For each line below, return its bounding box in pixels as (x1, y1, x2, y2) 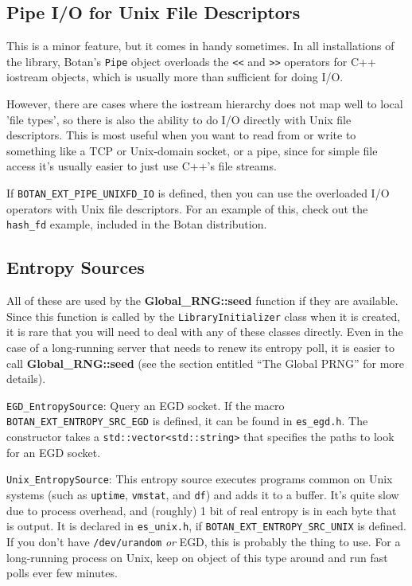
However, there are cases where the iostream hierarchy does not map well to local (6, 96, 403, 112)
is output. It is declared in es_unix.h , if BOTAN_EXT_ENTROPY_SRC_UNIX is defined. (6, 518, 406, 534)
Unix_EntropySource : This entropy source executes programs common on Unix (6, 471, 393, 487)
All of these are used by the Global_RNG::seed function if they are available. (6, 292, 398, 309)
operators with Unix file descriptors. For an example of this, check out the (6, 200, 368, 217)
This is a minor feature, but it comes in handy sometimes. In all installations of (6, 37, 395, 54)
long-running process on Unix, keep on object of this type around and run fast (6, 549, 388, 565)
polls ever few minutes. (6, 565, 118, 581)
